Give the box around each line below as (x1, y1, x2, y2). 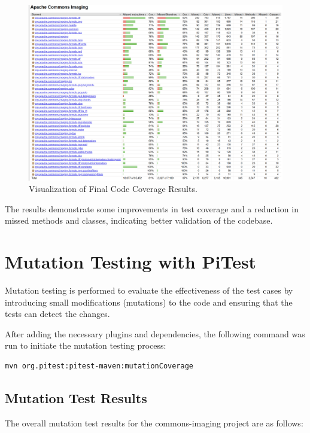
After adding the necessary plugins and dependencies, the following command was (5, 327, 305, 340)
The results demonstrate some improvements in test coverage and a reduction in (5, 202, 299, 215)
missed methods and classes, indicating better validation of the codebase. (5, 214, 273, 227)
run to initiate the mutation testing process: (5, 339, 166, 352)
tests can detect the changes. (5, 307, 110, 320)
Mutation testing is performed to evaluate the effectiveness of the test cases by (5, 284, 293, 297)
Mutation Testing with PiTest (5, 249, 257, 274)
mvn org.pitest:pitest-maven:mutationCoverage (5, 362, 193, 371)
